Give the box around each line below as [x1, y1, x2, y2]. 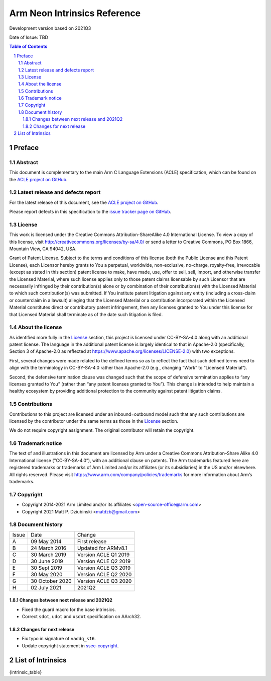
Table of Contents [9, 43, 48, 50]
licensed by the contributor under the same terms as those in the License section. [9, 418, 178, 424]
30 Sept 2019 [31, 564, 63, 571]
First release [77, 538, 107, 545]
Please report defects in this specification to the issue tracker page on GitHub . [9, 209, 172, 215]
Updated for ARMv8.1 [77, 544, 127, 551]
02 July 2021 [31, 584, 61, 591]
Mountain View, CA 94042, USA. [9, 246, 77, 252]
